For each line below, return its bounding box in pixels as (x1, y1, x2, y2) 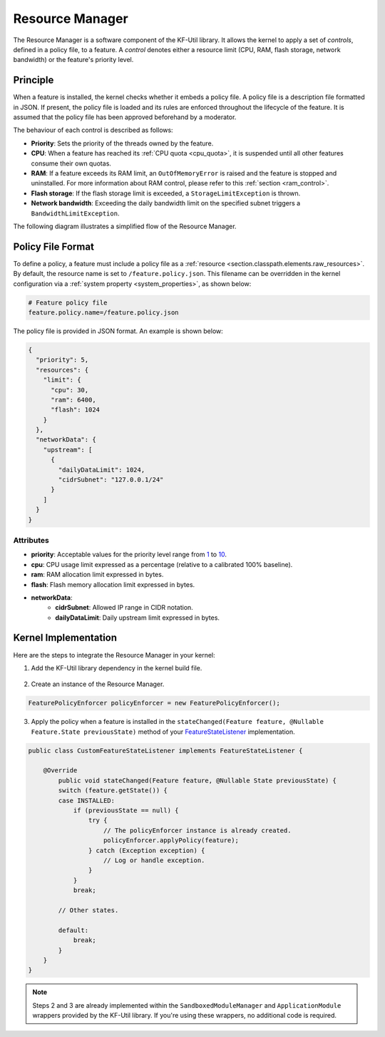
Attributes (13, 535, 49, 545)
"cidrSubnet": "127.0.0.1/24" (58, 476, 164, 484)
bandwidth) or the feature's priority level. (13, 56, 134, 64)
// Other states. (58, 906, 119, 914)
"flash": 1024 (51, 406, 100, 414)
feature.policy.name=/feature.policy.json (28, 308, 179, 317)
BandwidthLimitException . (31, 209, 120, 218)
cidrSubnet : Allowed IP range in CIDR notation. (55, 603, 194, 612)
